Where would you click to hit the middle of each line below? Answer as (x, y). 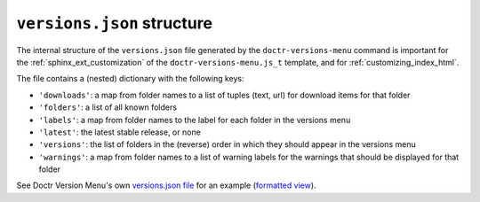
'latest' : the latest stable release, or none (120, 132)
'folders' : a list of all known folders (108, 107)
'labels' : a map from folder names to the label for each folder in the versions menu (195, 120)
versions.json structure (115, 23)
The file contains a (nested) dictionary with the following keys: (130, 79)
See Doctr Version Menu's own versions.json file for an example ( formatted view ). (166, 185)
